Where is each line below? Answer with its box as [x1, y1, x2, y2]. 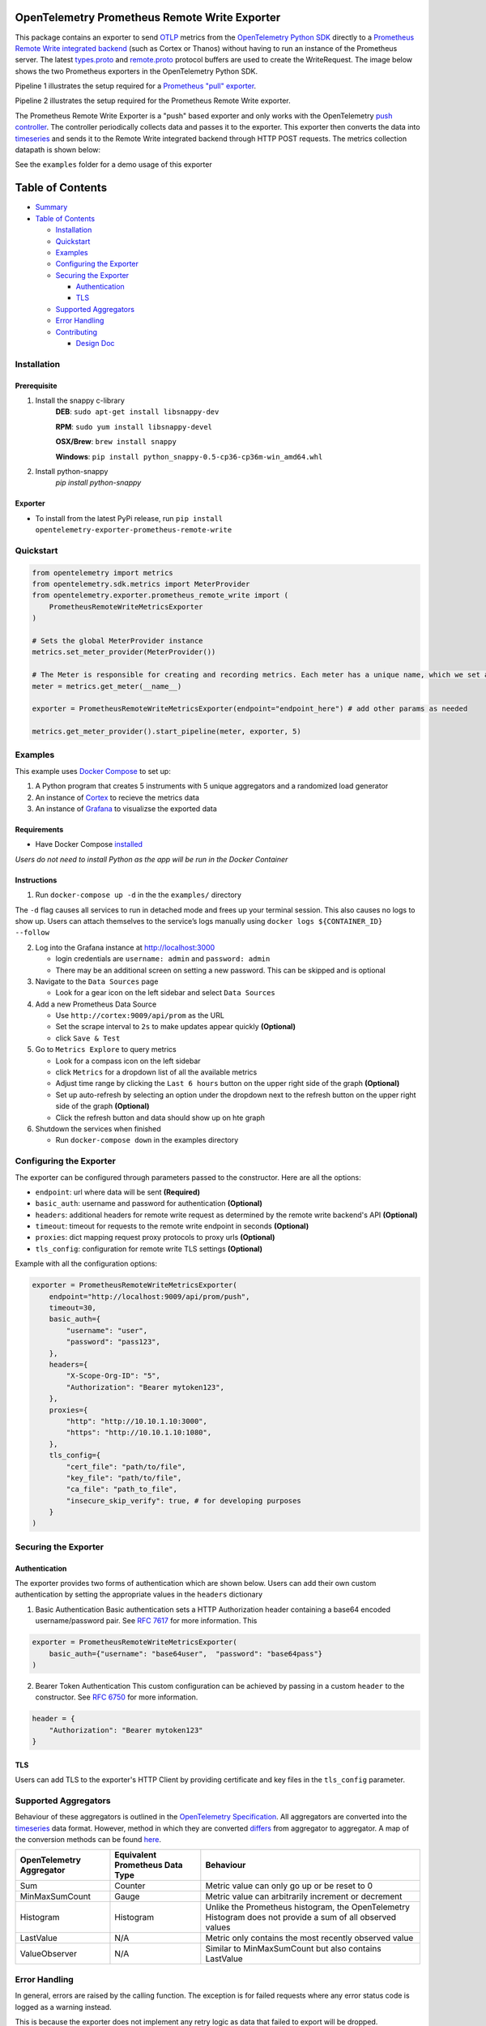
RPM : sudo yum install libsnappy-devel [55, 421, 213, 431]
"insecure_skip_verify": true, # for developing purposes [66, 1496, 301, 1505]
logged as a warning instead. [15, 2002, 113, 2011]
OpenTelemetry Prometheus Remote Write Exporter [15, 11, 281, 24]
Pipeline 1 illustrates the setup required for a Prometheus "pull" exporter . [15, 81, 257, 91]
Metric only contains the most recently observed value [205, 1933, 414, 1944]
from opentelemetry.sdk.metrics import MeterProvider [32, 579, 250, 589]
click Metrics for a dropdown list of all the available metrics [55, 1067, 258, 1077]
